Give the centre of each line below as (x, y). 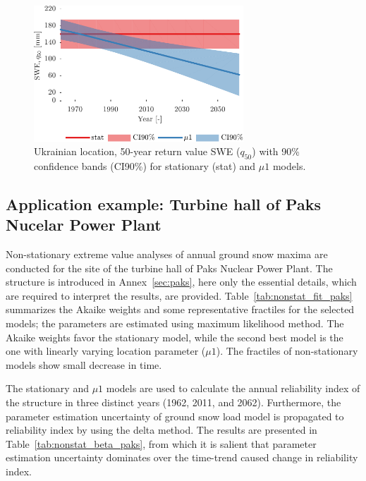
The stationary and (47, 388)
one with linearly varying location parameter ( (106, 351)
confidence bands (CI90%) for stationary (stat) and (145, 165)
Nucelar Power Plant (84, 225)
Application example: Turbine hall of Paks (163, 203)
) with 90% (276, 151)
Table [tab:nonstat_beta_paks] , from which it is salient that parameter (161, 443)
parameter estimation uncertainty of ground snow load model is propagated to (175, 416)
